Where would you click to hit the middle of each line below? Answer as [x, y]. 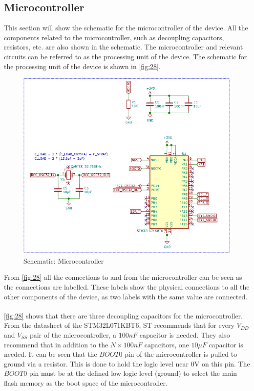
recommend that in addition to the [56, 344]
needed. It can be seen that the [51, 354]
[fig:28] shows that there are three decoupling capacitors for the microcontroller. [123, 315]
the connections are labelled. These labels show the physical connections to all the [127, 287]
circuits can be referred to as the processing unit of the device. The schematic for [126, 56]
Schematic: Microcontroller [64, 260]
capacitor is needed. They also [185, 335]
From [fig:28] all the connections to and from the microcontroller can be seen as [123, 277]
